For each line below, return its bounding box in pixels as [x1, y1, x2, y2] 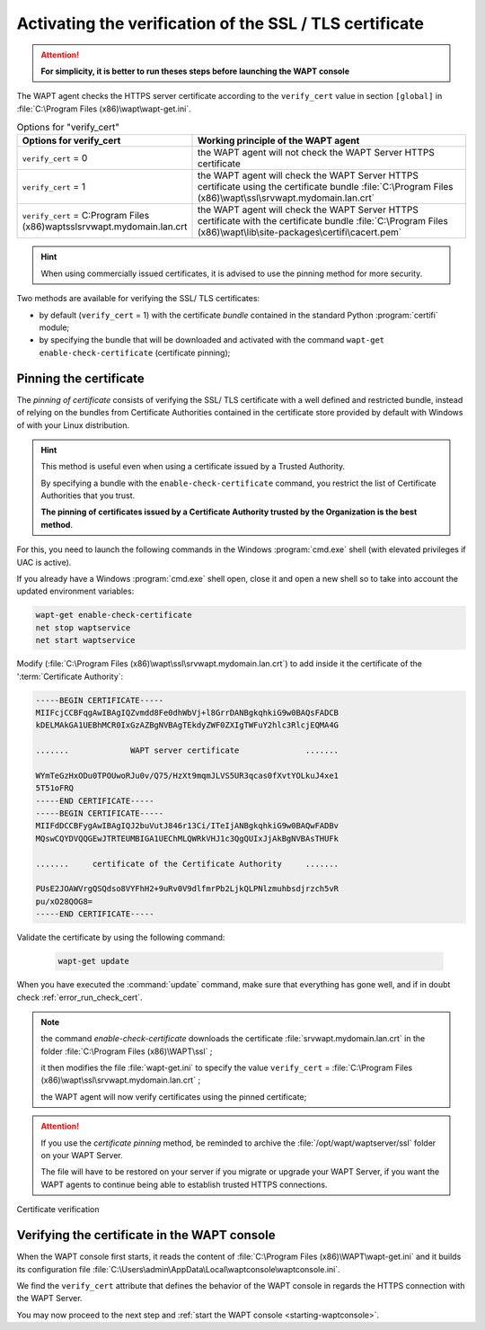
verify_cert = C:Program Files [22, 210, 150, 222]
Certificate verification [16, 1204, 100, 1215]
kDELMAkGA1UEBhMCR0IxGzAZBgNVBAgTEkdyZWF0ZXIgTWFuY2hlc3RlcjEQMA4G [35, 720, 339, 730]
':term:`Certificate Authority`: [16, 671, 124, 682]
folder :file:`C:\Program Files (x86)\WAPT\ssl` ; [40, 1046, 213, 1057]
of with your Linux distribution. [16, 419, 130, 431]
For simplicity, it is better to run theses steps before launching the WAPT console [40, 66, 350, 76]
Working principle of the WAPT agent [197, 135, 360, 147]
